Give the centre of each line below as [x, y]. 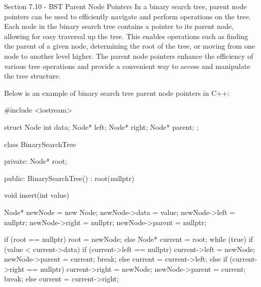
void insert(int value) [37, 195]
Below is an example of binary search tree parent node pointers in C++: [117, 93]
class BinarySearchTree [40, 144]
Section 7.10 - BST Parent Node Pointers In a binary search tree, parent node [125, 6]
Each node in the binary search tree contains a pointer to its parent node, [119, 26]
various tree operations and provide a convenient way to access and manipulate [127, 66]
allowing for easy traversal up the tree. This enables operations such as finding [126, 36]
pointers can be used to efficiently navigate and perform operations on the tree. [127, 16]
